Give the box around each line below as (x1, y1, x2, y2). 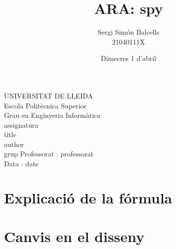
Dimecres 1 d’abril (101, 53, 156, 63)
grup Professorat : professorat (4, 149, 94, 159)
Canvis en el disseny (4, 226, 145, 247)
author (4, 139, 24, 149)
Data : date (4, 158, 39, 169)
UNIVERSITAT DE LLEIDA (4, 90, 93, 100)
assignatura (4, 119, 39, 130)
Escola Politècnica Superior (4, 100, 87, 110)
